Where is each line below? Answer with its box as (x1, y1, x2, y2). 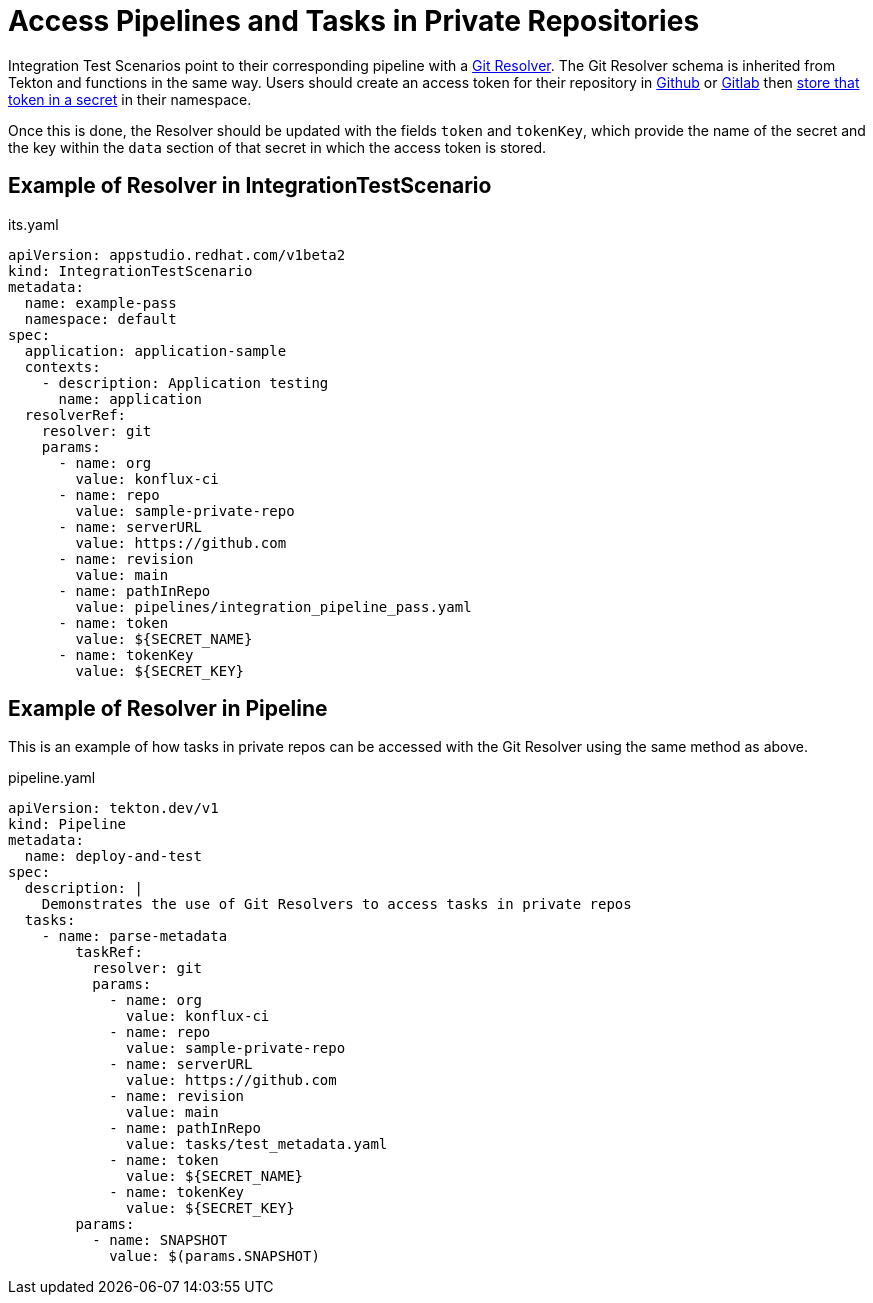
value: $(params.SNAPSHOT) (109, 1248, 320, 1265)
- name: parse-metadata (41, 928, 228, 945)
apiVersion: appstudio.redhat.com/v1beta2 (8, 246, 346, 263)
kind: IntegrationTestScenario (8, 262, 253, 279)
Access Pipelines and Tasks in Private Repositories (8, 4, 700, 38)
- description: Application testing (41, 374, 329, 391)
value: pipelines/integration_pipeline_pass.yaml (75, 598, 472, 615)
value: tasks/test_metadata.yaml (126, 1136, 388, 1153)
